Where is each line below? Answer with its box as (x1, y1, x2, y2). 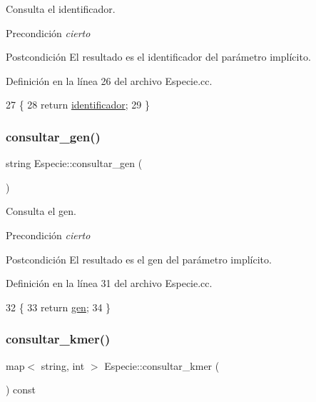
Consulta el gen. (6, 203, 76, 218)
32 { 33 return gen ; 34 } (6, 299, 111, 314)
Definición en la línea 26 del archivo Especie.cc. (6, 73, 213, 88)
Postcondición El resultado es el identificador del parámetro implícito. (6, 49, 311, 64)
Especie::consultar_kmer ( (104, 358, 220, 373)
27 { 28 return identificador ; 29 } (6, 97, 151, 112)
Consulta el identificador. (6, 1, 116, 16)
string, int (41, 358, 85, 373)
